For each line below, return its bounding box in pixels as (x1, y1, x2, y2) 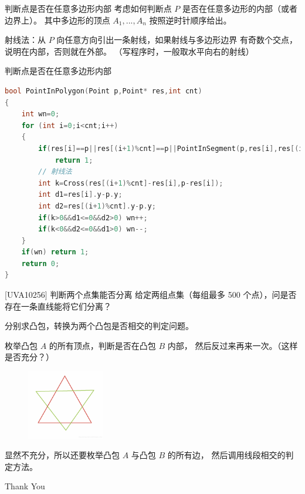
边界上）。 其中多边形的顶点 (5, 14, 110, 26)
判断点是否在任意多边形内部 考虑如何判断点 (5, 2, 172, 14)
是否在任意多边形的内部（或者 (182, 2, 297, 14)
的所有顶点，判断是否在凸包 (49, 339, 156, 351)
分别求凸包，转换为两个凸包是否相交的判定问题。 (5, 320, 194, 332)
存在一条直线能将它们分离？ (5, 300, 111, 312)
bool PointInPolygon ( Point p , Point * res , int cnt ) (5, 86, 202, 95)
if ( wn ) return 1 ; (21, 248, 89, 257)
